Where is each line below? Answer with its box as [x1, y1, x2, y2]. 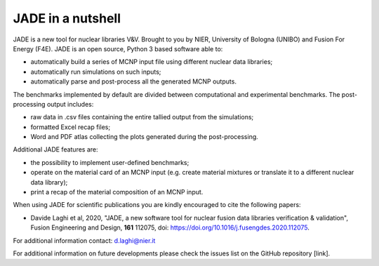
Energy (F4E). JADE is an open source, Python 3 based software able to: [13, 44, 223, 53]
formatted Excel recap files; [30, 123, 111, 131]
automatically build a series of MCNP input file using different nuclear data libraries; [30, 58, 273, 66]
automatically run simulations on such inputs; [30, 67, 161, 76]
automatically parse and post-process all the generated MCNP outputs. [30, 77, 237, 86]
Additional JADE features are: [13, 145, 98, 154]
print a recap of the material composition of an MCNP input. [30, 188, 204, 197]
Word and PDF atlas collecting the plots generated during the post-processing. [30, 133, 259, 141]
